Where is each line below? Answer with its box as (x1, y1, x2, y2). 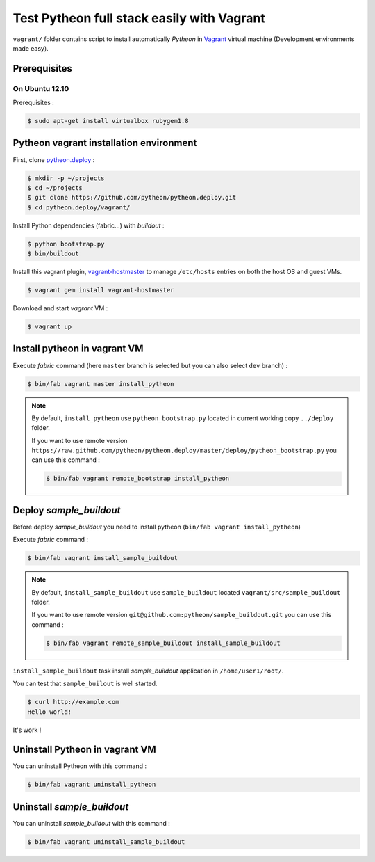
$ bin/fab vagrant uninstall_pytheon (27, 781, 156, 789)
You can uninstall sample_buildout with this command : (12, 819, 170, 827)
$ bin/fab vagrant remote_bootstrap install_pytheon (46, 474, 230, 483)
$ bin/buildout (27, 250, 79, 257)
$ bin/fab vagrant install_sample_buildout (27, 554, 178, 562)
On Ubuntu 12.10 (12, 83, 69, 93)
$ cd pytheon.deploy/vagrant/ (27, 203, 131, 211)
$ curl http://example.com (27, 698, 119, 706)
